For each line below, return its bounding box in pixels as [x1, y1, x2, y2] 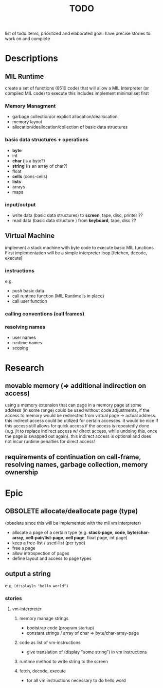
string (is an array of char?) [12, 163, 68, 169]
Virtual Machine [5, 232, 55, 240]
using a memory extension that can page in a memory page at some [5, 402, 142, 408]
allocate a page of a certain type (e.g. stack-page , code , [12, 529, 127, 535]
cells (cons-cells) [12, 173, 48, 179]
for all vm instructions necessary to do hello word [26, 677, 126, 683]
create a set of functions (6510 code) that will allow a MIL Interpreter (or [5, 85, 149, 91]
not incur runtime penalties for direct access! [5, 439, 95, 444]
